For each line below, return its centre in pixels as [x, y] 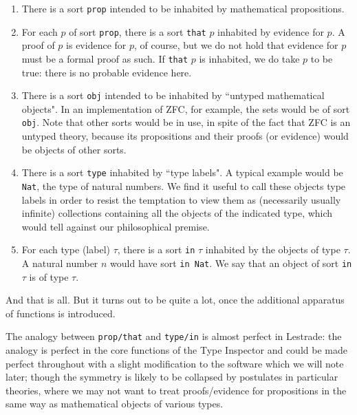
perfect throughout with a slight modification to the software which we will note [175, 363]
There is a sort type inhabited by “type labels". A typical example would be [182, 172]
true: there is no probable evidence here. [107, 72]
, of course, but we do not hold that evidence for [236, 45]
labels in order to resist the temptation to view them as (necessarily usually [181, 199]
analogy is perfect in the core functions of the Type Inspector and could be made [176, 350]
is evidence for [96, 45]
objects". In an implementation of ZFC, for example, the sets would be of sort [186, 108]
